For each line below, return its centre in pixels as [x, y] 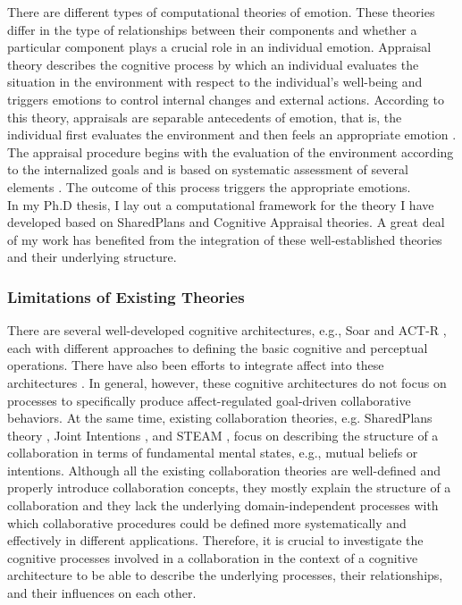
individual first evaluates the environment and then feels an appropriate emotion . [232, 134]
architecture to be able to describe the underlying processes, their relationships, [225, 575]
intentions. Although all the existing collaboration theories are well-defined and [224, 470]
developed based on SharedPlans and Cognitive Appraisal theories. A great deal [226, 222]
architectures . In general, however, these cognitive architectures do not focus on [227, 382]
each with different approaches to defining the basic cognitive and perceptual [218, 347]
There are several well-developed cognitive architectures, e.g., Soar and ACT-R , [227, 330]
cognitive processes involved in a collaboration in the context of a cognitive [213, 557]
